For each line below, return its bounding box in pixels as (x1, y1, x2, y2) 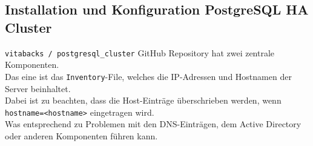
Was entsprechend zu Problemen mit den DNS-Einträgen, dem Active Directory (5, 118, 301, 130)
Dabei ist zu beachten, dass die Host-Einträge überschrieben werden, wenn (5, 94, 282, 107)
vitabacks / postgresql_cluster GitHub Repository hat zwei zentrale (5, 46, 275, 59)
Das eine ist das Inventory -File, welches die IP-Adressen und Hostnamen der (5, 70, 292, 82)
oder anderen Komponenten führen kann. (5, 129, 158, 142)
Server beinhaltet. (5, 82, 71, 95)
